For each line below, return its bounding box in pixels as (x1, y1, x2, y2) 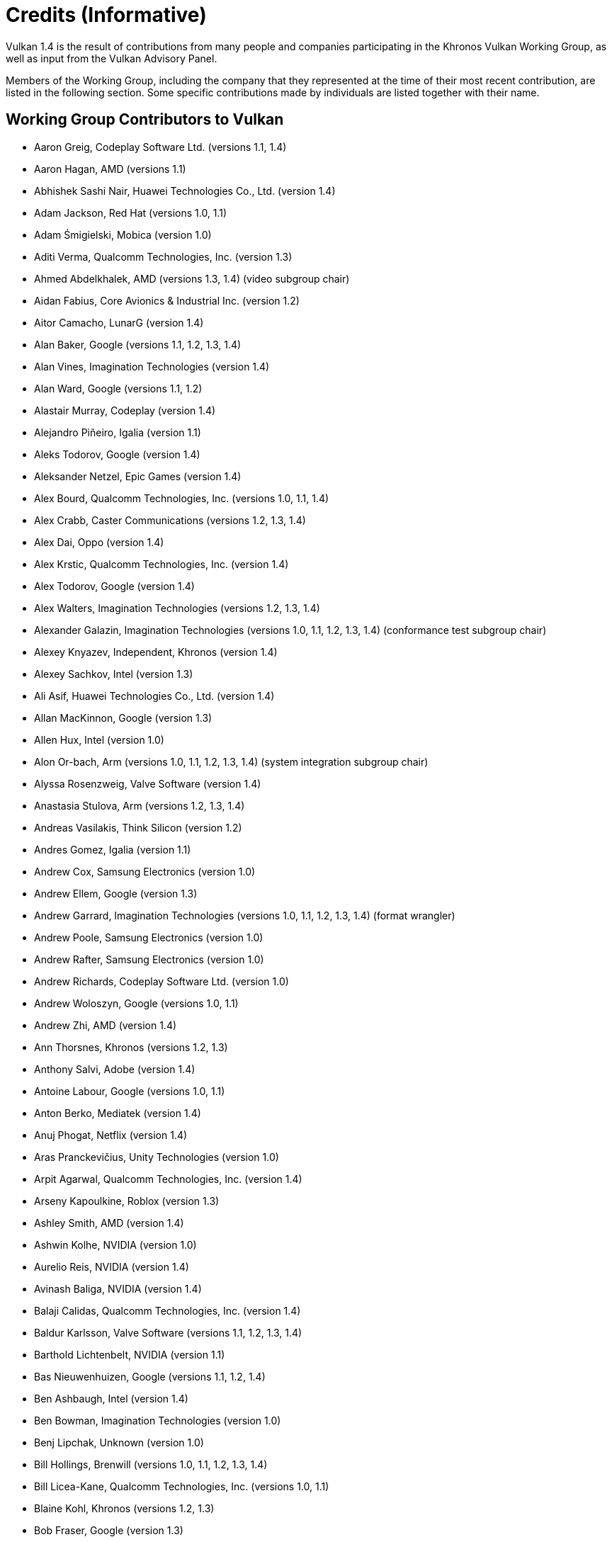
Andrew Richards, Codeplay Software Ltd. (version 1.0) (34, 975, 289, 987)
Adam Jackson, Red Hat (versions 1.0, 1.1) (34, 206, 227, 219)
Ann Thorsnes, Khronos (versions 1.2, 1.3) (34, 1041, 228, 1053)
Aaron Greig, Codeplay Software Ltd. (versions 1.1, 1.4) (34, 140, 287, 153)
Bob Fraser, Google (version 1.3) (34, 1524, 183, 1536)
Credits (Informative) (6, 3, 207, 27)
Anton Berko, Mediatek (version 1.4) (34, 1106, 201, 1119)
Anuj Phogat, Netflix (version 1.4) (34, 1128, 188, 1141)
